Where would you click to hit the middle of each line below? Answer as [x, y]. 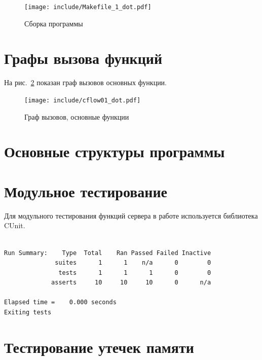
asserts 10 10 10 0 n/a [131, 283]
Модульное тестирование [86, 191]
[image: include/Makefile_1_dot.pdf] [88, 7]
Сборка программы [54, 23]
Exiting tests [28, 313]
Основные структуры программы [115, 151]
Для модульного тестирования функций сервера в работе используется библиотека [131, 215]
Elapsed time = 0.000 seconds [60, 302]
